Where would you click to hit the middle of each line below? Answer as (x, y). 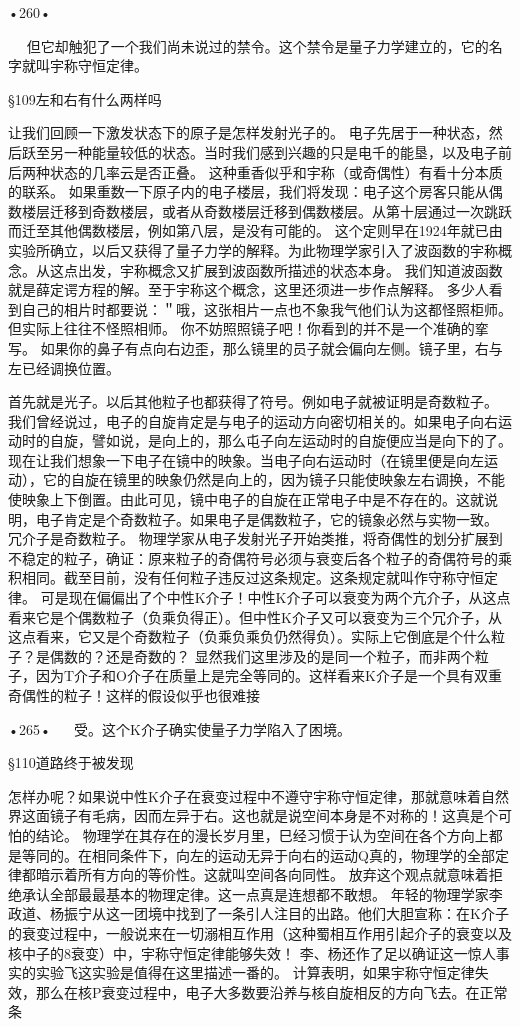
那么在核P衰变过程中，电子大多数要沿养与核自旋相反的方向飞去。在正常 (271, 991)
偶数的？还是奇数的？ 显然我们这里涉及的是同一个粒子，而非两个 (262, 655)
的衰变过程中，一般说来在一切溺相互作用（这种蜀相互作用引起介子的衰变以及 (260, 932)
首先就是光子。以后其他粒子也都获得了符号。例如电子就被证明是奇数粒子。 (253, 401)
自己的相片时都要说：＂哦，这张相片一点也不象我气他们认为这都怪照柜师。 (266, 308)
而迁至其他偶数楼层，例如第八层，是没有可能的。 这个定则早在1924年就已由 (255, 230)
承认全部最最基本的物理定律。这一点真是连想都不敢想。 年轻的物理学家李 (262, 893)
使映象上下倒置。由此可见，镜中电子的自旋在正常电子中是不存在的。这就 (246, 499)
